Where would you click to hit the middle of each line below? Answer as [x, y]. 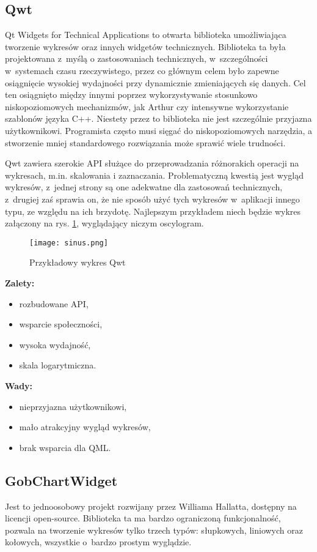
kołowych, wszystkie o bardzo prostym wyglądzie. [98, 542]
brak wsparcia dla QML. [65, 447]
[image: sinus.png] [69, 243]
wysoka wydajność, [55, 344]
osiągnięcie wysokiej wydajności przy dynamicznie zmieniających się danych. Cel [155, 82]
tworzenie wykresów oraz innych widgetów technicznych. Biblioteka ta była [145, 46]
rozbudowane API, [54, 303]
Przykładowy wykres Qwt [78, 262]
